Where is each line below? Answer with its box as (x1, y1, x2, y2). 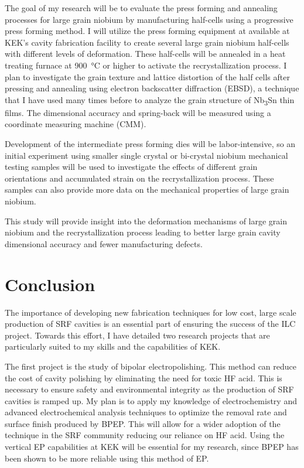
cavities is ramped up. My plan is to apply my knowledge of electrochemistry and (5, 394, 297, 406)
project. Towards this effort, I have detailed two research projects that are (5, 329, 270, 341)
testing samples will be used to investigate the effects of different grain (5, 160, 258, 173)
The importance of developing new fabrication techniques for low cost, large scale (5, 306, 296, 318)
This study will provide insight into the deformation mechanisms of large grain (5, 214, 288, 227)
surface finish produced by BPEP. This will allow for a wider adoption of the (5, 417, 281, 429)
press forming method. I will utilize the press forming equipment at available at (5, 25, 290, 37)
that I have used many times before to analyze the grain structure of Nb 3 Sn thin (5, 93, 295, 107)
